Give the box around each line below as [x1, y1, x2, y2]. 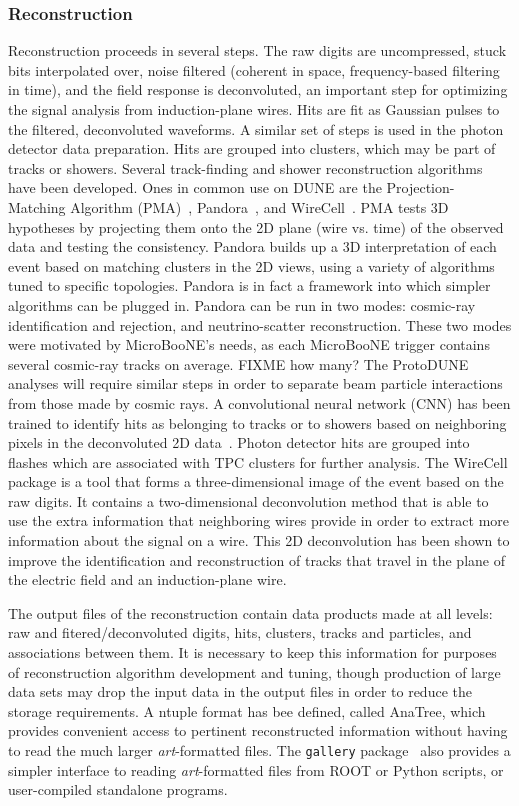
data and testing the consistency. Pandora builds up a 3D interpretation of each [8, 236, 497, 257]
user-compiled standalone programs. [8, 779, 228, 800]
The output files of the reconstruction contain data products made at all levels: [8, 602, 493, 623]
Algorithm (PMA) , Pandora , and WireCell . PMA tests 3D [70, 196, 449, 217]
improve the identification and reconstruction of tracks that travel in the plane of [8, 549, 505, 570]
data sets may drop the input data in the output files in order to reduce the [8, 681, 472, 702]
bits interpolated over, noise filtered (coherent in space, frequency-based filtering [8, 59, 500, 80]
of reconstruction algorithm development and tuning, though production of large [8, 661, 501, 682]
